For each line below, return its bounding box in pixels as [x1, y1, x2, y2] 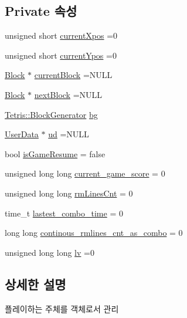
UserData [5, 128, 39, 140]
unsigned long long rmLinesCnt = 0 [5, 187, 133, 199]
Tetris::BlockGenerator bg [5, 108, 98, 120]
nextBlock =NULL [34, 88, 103, 100]
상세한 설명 [5, 275, 66, 293]
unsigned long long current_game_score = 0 [5, 167, 165, 180]
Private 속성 [5, 2, 77, 20]
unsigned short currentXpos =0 [5, 29, 118, 42]
